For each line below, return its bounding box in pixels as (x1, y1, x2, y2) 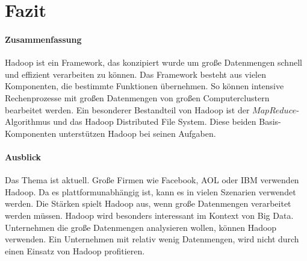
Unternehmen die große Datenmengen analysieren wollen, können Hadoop (5, 221, 277, 233)
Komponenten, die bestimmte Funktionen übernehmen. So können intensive (5, 80, 284, 92)
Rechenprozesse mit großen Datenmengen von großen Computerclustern (5, 91, 270, 104)
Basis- (259, 115, 281, 128)
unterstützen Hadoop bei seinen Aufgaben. (58, 127, 216, 139)
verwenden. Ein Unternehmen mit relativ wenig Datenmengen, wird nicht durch (5, 233, 299, 245)
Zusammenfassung (5, 33, 82, 45)
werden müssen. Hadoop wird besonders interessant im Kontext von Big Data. (5, 209, 294, 221)
